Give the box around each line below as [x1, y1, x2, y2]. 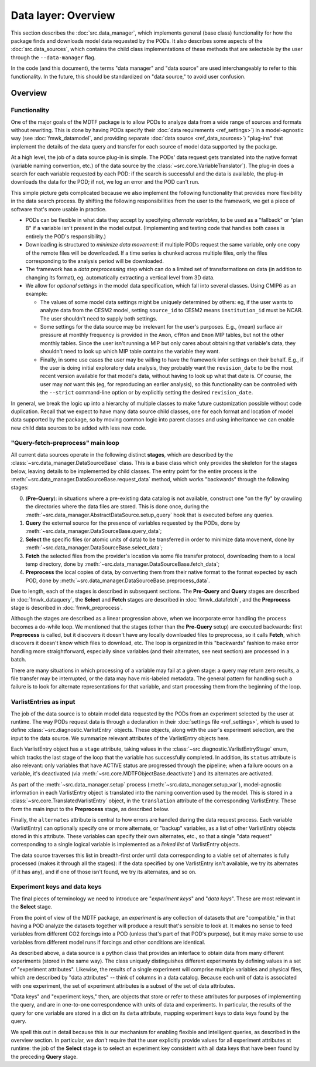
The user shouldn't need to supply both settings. [40, 315, 157, 322]
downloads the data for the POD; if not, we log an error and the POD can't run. [11, 178, 200, 185]
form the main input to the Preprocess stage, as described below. [11, 805, 170, 812]
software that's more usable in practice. [11, 205, 107, 212]
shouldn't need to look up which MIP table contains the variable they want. [40, 348, 221, 355]
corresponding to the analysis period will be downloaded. [25, 257, 164, 264]
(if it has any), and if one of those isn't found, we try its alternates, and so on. [11, 868, 197, 875]
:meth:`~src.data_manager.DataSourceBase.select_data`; [25, 544, 163, 551]
